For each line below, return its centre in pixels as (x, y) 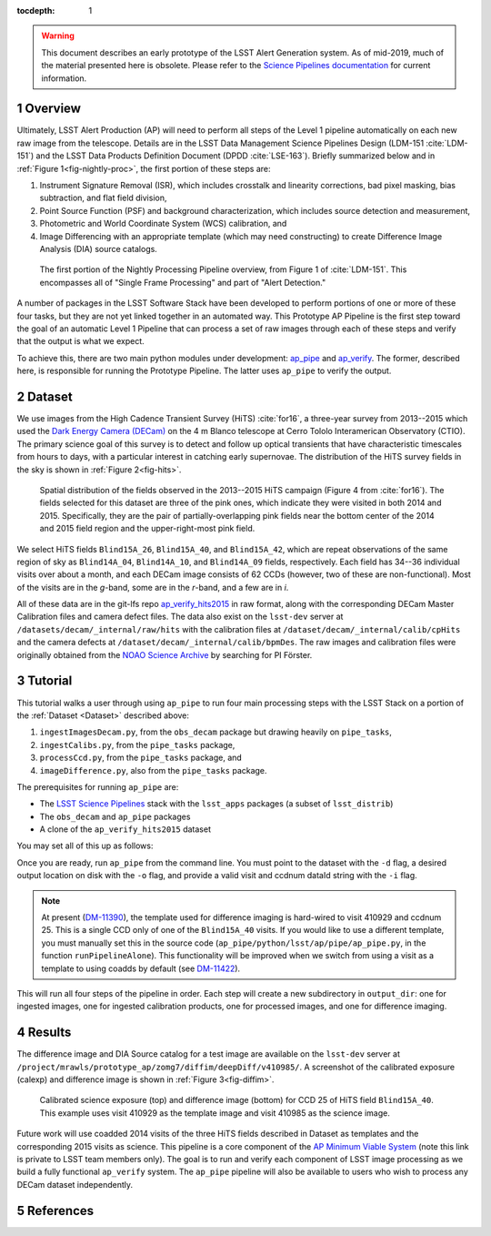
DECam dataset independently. (75, 1184)
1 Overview (49, 109)
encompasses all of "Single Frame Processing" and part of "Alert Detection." (183, 282)
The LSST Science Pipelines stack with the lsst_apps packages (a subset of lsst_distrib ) (216, 804)
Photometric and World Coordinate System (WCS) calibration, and (163, 224)
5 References (55, 1211)
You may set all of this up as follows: (85, 846)
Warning (58, 35)
